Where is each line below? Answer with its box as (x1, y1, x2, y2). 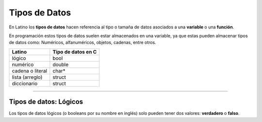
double (52, 61, 69, 68)
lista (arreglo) (12, 74, 43, 81)
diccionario (12, 80, 38, 87)
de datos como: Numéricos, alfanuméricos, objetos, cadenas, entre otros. (9, 40, 156, 45)
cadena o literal (12, 68, 48, 74)
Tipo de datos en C (52, 48, 97, 55)
